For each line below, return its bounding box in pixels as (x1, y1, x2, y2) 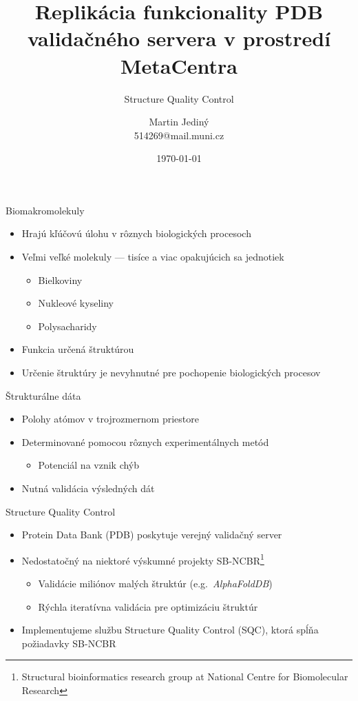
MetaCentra (120, 51, 238, 79)
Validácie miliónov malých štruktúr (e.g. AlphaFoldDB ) (38, 576, 273, 591)
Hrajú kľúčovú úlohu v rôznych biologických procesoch (21, 226, 251, 241)
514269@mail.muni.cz (134, 128, 224, 142)
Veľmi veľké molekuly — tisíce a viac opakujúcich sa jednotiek (21, 250, 284, 264)
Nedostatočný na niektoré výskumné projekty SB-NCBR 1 (21, 551, 264, 567)
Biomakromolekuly (6, 203, 85, 217)
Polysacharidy (38, 318, 97, 333)
